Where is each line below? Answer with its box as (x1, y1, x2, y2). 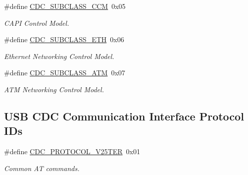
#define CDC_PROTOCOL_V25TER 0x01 (4, 146, 140, 157)
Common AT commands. (4, 163, 80, 173)
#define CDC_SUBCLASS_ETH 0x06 (4, 34, 124, 45)
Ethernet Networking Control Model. (4, 51, 114, 61)
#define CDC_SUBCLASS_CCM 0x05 (4, 1, 126, 11)
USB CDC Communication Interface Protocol (4, 108, 244, 123)
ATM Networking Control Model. (4, 84, 104, 94)
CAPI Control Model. (4, 17, 69, 28)
